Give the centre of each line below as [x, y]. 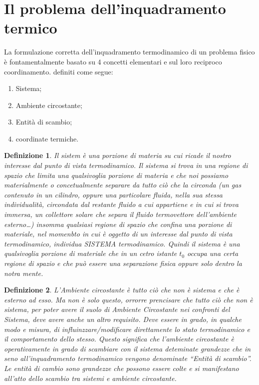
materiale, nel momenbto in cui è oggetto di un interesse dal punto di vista [118, 234]
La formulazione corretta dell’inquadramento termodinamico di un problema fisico [129, 52]
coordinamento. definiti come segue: [59, 71]
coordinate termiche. [47, 138]
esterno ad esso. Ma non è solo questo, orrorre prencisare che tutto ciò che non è [129, 299]
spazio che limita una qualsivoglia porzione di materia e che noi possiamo [116, 175]
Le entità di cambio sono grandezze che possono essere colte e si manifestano [122, 368]
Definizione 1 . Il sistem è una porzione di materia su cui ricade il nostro [118, 155]
